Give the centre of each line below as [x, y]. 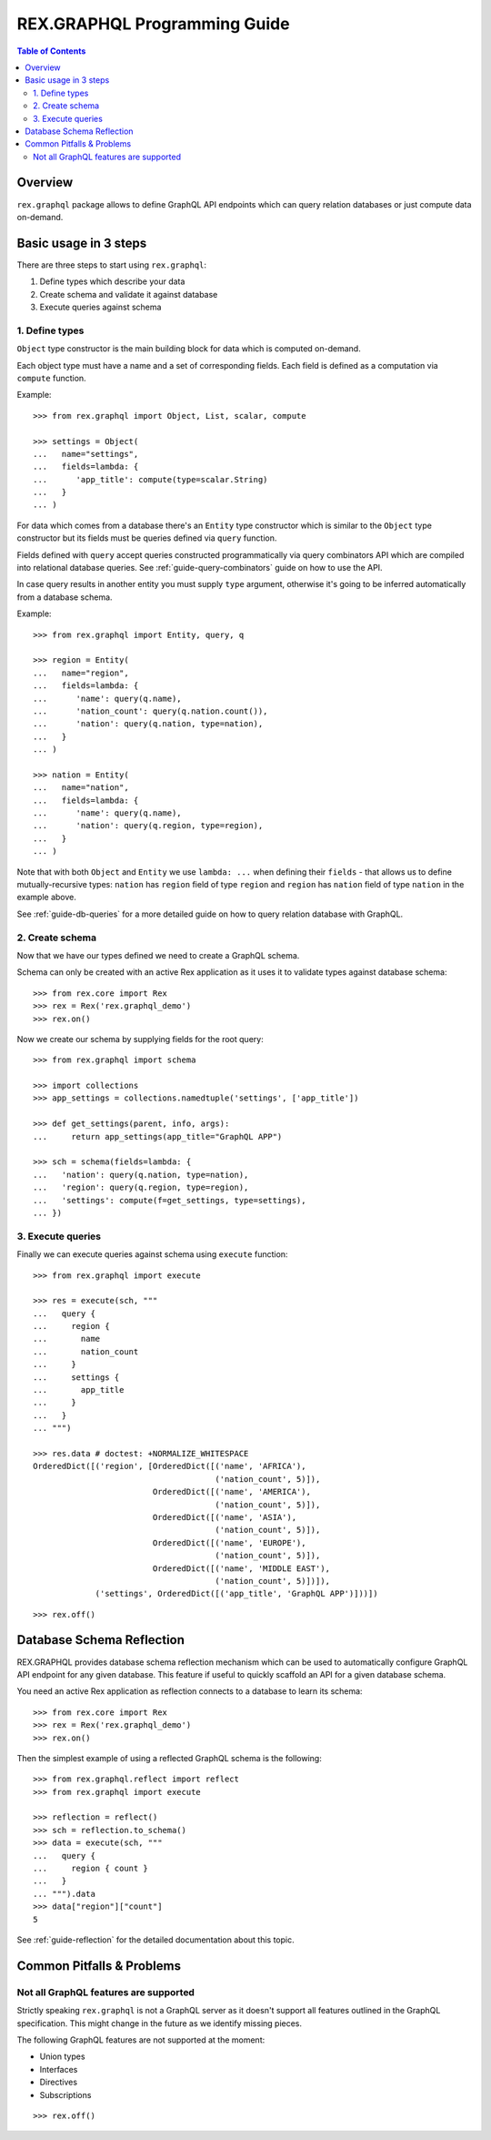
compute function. [51, 378]
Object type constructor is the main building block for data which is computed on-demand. [189, 349]
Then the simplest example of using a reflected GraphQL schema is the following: [169, 1758]
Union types [62, 2056]
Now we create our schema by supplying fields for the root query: [140, 1039]
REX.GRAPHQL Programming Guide [153, 24]
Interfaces [59, 2069]
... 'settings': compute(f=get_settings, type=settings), [170, 1200]
